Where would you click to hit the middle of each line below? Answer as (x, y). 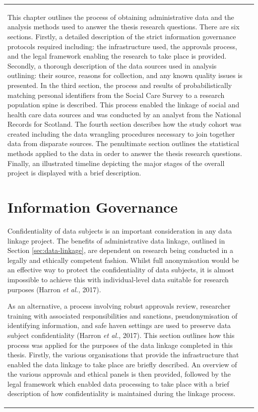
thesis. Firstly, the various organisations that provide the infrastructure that (123, 355)
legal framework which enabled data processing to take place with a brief (118, 383)
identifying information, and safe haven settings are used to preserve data (119, 325)
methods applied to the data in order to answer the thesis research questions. (125, 153)
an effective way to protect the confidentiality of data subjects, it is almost (121, 270)
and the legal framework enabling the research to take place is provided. (117, 56)
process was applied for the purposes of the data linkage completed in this (120, 345)
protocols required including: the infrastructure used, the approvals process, (122, 46)
